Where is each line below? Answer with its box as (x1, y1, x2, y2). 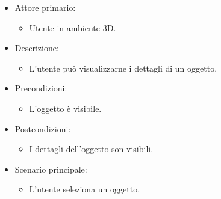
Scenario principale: (14, 162, 87, 175)
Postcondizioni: (14, 122, 71, 135)
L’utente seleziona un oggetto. (29, 183, 140, 195)
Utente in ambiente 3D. (29, 21, 116, 34)
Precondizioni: (14, 82, 67, 94)
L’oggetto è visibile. (29, 102, 102, 114)
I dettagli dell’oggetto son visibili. (29, 142, 154, 155)
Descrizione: (14, 41, 59, 54)
